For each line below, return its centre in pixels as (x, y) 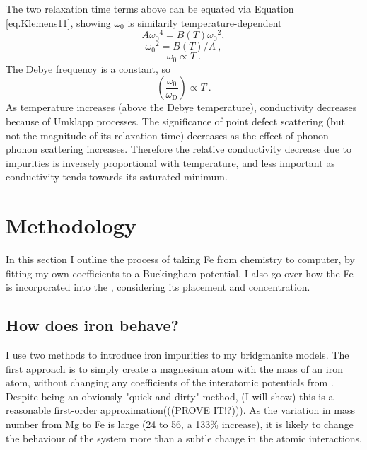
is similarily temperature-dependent (205, 22)
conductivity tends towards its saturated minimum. (117, 177)
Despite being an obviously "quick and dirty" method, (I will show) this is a (170, 396)
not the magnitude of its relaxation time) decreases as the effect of (150, 135)
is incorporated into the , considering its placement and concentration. (158, 287)
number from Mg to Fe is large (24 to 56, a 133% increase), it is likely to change (180, 424)
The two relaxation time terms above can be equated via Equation (150, 8)
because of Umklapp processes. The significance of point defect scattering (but (176, 121)
